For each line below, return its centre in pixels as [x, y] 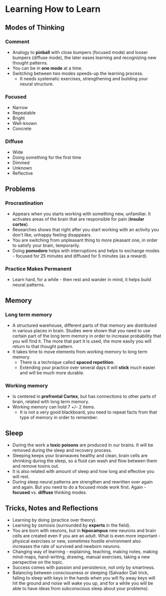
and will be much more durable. [52, 373]
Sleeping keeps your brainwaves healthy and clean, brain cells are [80, 456]
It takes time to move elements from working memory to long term [80, 352]
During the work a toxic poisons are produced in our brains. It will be [83, 445]
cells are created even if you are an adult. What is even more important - [86, 536]
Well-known [25, 123]
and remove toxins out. [36, 466]
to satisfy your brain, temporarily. [46, 245]
